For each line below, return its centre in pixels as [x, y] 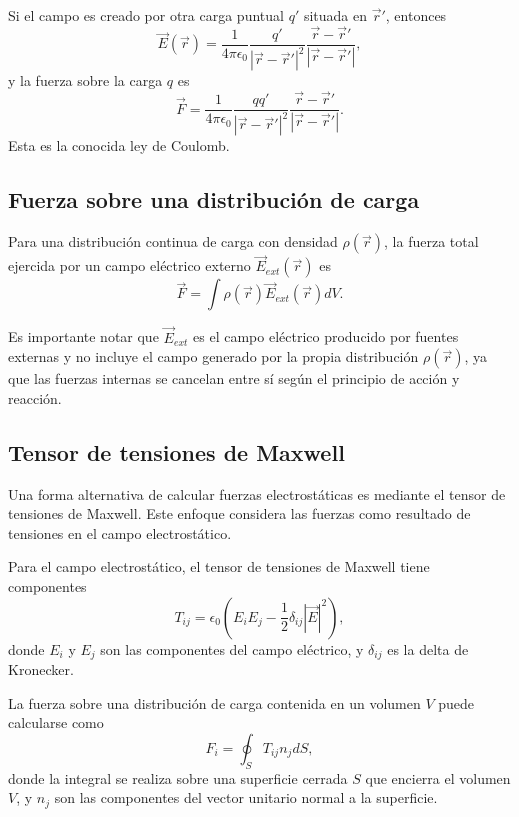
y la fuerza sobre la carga [85, 80]
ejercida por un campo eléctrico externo [129, 265]
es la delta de [428, 648]
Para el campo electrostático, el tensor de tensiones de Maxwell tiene [219, 566]
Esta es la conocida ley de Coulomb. [119, 145]
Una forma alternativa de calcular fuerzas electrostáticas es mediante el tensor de [257, 493]
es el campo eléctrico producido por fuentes [326, 336]
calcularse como [56, 722]
